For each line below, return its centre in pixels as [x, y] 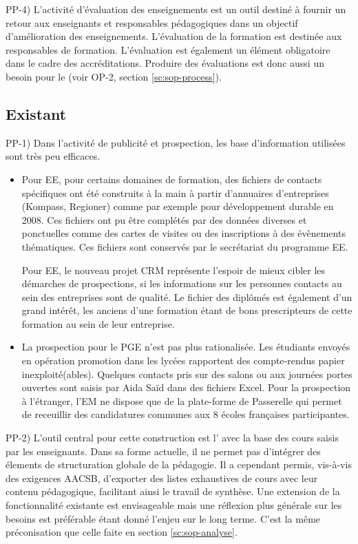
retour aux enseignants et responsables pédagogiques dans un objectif [152, 22]
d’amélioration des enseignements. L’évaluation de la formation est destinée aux [174, 36]
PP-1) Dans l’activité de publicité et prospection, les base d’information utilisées [176, 142]
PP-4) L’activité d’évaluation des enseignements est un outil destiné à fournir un [176, 9]
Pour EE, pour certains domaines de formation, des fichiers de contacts [172, 179]
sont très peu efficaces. [53, 156]
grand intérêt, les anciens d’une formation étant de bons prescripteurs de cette [187, 310]
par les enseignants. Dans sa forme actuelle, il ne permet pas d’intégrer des [163, 451]
